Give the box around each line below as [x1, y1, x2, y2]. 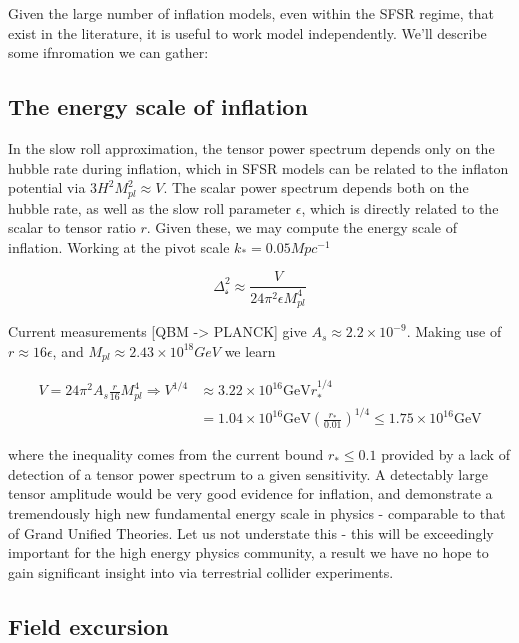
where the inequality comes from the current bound [8, 444, 324, 465]
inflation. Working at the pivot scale [8, 236, 230, 257]
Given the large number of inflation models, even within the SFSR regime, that [8, 3, 495, 23]
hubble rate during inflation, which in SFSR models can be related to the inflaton [8, 157, 509, 178]
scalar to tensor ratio [8, 217, 136, 238]
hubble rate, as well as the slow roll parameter [8, 197, 292, 218]
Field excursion [8, 610, 169, 641]
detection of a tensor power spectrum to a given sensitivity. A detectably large [8, 463, 488, 484]
